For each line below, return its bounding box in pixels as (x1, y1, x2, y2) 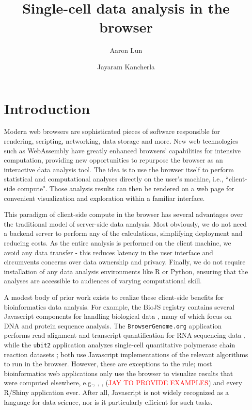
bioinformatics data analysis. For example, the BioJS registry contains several (4, 301, 235, 312)
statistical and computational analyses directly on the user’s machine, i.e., (4, 174, 223, 184)
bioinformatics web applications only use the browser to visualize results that (4, 368, 233, 378)
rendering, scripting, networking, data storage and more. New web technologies (4, 136, 238, 146)
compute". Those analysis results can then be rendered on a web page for (17, 183, 235, 193)
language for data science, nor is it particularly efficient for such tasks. (4, 396, 213, 407)
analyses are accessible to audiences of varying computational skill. (4, 276, 202, 286)
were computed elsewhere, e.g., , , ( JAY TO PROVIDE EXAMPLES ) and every (4, 377, 242, 388)
